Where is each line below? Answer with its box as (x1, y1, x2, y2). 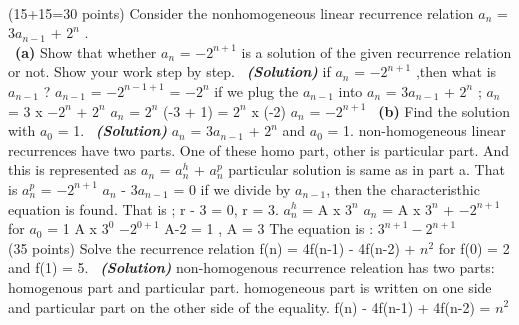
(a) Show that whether (15, 41, 157, 62)
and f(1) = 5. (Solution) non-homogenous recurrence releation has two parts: (8, 257, 495, 278)
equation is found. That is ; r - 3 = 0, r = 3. (8, 198, 279, 219)
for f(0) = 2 (438, 237, 510, 258)
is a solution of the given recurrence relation (241, 41, 512, 62)
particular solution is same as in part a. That (228, 159, 505, 180)
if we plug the (214, 80, 299, 101)
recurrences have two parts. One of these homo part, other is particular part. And (8, 139, 510, 160)
